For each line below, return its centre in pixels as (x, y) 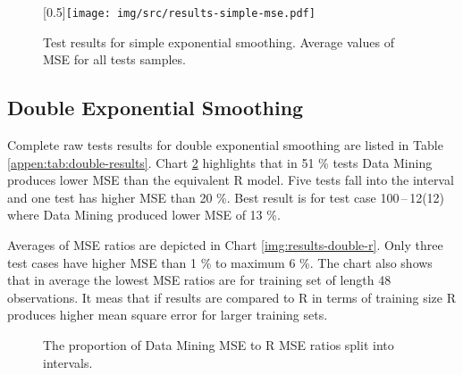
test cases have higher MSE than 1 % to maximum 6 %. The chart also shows (220, 262)
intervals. (68, 362)
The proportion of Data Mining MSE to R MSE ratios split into (219, 344)
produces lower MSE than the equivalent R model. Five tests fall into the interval (231, 180)
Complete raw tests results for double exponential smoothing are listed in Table (225, 145)
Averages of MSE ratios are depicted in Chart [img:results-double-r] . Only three (225, 245)
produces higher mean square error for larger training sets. (168, 315)
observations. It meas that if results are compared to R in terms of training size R (231, 297)
